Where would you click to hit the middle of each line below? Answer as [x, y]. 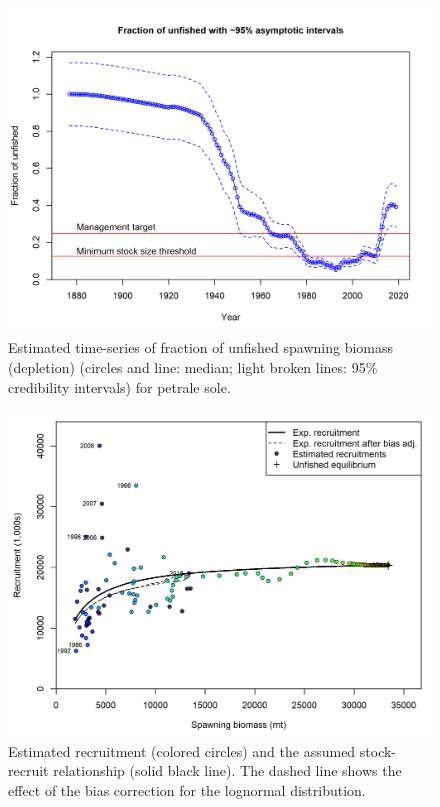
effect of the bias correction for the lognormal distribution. [187, 789]
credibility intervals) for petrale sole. [119, 386]
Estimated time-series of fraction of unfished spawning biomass [201, 347]
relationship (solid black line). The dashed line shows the [227, 770]
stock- [378, 750]
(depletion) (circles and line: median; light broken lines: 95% [193, 367]
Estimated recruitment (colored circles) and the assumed [182, 750]
